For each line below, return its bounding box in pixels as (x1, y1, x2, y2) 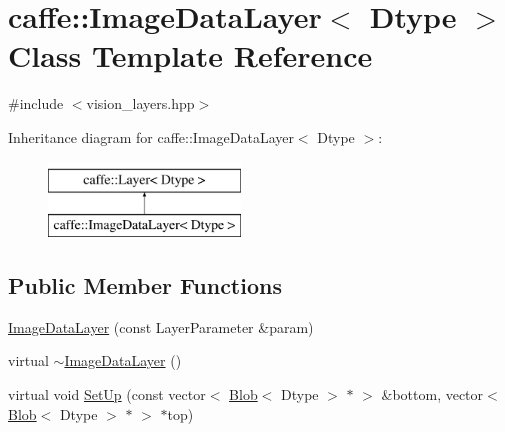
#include (8, 93, 64, 114)
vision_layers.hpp (86, 93, 195, 114)
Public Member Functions (8, 270, 282, 301)
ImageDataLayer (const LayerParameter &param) (8, 316, 314, 337)
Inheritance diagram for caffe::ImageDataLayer (8, 126, 294, 147)
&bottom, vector (381, 384, 484, 405)
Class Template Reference (8, 35, 373, 76)
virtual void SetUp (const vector (8, 384, 206, 405)
